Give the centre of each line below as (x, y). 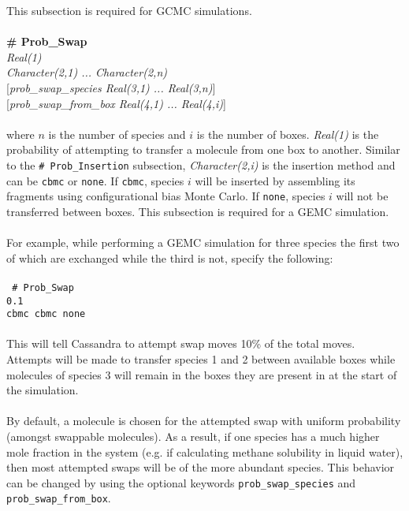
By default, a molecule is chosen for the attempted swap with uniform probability (204, 421)
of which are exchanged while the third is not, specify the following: (170, 257)
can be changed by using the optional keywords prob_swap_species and (181, 482)
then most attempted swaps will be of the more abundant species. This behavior (201, 467)
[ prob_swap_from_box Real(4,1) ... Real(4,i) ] (116, 103)
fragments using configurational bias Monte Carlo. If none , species (166, 196)
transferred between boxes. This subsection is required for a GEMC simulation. (198, 211)
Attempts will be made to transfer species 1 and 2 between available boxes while (201, 359)
